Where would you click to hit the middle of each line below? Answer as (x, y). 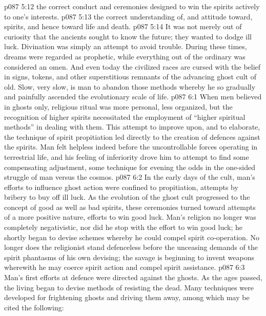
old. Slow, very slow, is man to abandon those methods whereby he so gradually (130, 86)
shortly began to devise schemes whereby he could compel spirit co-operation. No (132, 237)
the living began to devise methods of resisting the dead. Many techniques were (129, 287)
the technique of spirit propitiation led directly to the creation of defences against (132, 136)
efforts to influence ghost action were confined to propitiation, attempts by (121, 187)
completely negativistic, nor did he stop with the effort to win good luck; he (123, 227)
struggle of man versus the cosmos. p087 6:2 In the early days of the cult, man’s (130, 177)
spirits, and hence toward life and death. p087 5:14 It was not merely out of (123, 26)
